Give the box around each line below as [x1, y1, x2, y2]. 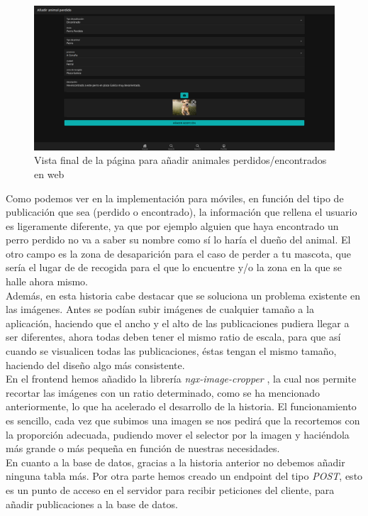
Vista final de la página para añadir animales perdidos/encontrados [34, 153, 327, 168]
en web [34, 166, 65, 181]
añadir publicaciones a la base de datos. [6, 496, 178, 511]
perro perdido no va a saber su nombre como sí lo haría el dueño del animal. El [6, 232, 351, 247]
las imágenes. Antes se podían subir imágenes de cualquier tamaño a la [6, 302, 314, 317]
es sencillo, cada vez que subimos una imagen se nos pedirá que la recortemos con [6, 413, 360, 427]
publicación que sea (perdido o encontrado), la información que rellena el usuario [6, 204, 357, 219]
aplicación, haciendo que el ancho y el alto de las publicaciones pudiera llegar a [6, 315, 350, 330]
